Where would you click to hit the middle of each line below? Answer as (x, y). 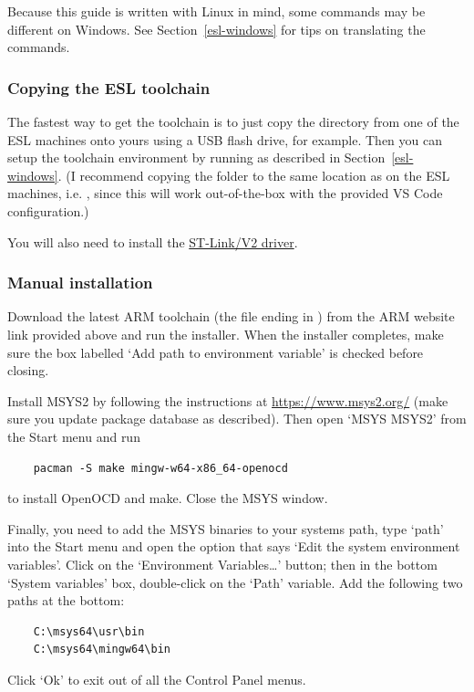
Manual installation (80, 283)
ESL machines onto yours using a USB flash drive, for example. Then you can (225, 139)
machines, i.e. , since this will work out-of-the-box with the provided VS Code (225, 193)
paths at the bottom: (66, 600)
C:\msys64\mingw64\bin (102, 650)
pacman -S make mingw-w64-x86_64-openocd (160, 468)
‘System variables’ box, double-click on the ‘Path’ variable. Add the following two (235, 582)
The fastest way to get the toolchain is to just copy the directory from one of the (233, 121)
